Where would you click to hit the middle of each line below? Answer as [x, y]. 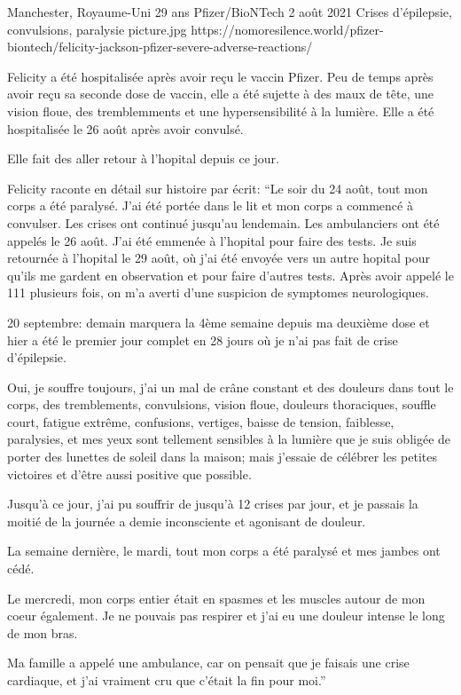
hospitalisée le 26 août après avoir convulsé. [125, 128]
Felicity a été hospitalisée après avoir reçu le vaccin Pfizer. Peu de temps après [220, 76]
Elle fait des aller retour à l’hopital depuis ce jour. [143, 158]
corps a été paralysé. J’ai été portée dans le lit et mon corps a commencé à [210, 205]
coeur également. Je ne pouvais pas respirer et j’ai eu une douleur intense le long [226, 616]
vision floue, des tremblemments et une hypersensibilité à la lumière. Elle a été [221, 111]
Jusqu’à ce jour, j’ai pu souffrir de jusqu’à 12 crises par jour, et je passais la [213, 504]
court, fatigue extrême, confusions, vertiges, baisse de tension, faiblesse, [201, 421]
